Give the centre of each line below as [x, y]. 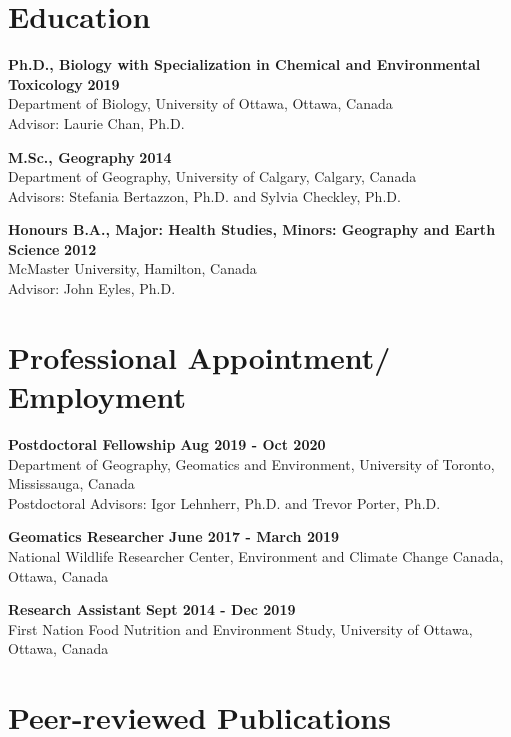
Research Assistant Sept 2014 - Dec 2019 [152, 609]
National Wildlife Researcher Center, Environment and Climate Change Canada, [256, 555]
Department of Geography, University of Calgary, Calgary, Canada [212, 176]
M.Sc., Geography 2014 [90, 156]
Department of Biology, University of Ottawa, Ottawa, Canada [200, 103]
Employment [97, 396]
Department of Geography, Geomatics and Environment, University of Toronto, [251, 463]
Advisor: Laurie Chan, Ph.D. [96, 122]
